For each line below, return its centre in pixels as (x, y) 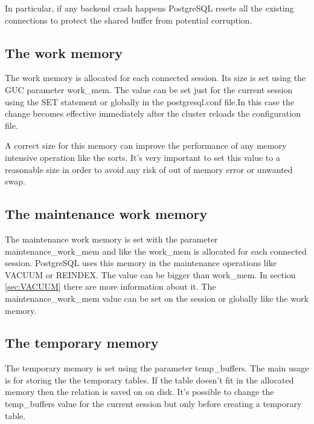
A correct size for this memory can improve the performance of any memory (146, 145)
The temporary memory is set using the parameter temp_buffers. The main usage (157, 368)
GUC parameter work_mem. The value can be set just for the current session (149, 89)
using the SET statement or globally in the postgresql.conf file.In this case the (150, 101)
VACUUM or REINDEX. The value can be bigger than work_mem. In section (150, 274)
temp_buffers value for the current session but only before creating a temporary (153, 404)
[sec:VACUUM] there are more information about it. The (111, 286)
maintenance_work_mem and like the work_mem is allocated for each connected (156, 251)
